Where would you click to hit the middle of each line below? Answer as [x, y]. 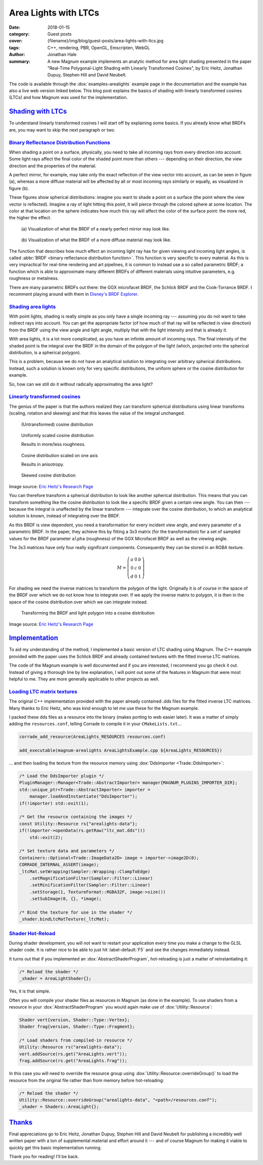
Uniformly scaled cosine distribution [57, 435]
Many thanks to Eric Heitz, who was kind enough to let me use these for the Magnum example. [104, 708]
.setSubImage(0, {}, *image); [66, 899]
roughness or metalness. [34, 278]
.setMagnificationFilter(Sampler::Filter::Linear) [91, 878]
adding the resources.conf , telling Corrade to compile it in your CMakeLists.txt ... [95, 724]
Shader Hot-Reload [32, 933]
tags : [14, 48]
